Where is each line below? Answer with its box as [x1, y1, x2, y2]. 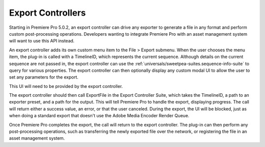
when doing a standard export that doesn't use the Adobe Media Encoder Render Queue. [9, 113, 189, 119]
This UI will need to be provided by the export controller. [9, 83, 123, 89]
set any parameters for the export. [9, 74, 79, 80]
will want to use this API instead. [9, 38, 75, 44]
